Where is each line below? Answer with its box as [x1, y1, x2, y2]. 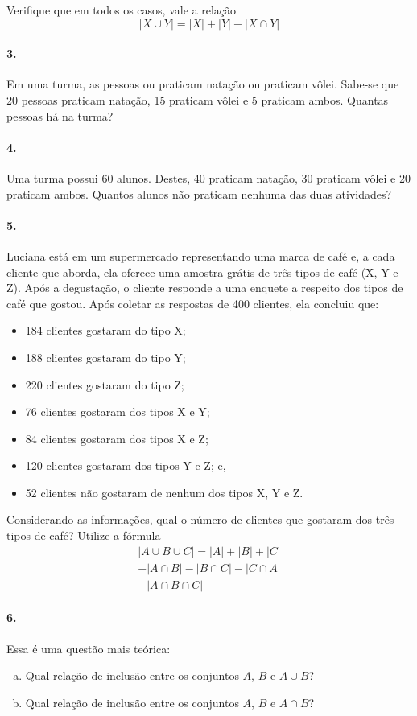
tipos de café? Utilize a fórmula [6, 527, 161, 544]
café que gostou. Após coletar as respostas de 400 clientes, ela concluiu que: [6, 294, 379, 311]
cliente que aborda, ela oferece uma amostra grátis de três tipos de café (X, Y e [6, 263, 398, 280]
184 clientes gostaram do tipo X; [25, 322, 186, 339]
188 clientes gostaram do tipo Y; [25, 348, 186, 365]
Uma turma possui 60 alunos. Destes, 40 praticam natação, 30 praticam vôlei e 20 [6, 169, 411, 186]
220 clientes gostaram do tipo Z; [25, 376, 184, 393]
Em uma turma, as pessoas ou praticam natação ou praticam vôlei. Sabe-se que [6, 76, 399, 93]
